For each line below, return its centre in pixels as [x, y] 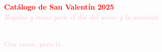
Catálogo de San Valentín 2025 [59, 7]
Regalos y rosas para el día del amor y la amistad [81, 16]
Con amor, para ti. [33, 43]
